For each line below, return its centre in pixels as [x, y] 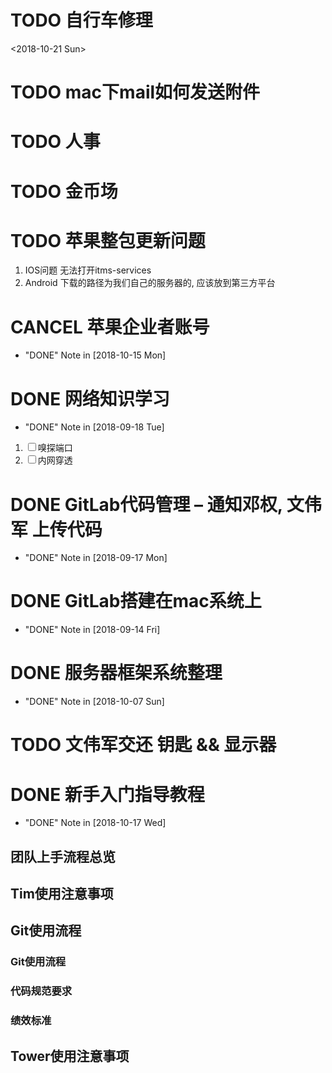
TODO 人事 [55, 142]
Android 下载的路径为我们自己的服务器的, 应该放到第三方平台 [150, 283]
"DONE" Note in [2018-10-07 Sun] [94, 702]
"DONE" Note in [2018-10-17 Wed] [95, 823]
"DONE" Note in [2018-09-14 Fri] [92, 630]
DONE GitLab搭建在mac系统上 [136, 601]
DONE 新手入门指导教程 [107, 794]
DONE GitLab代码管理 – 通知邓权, [146, 504]
